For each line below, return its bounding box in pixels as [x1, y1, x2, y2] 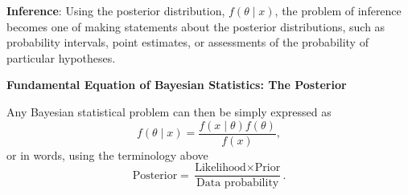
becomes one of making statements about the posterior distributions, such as [6, 18, 385, 35]
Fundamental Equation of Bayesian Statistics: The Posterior [6, 76, 347, 93]
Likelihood [195, 162, 246, 174]
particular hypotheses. [6, 49, 116, 66]
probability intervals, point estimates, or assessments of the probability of [6, 34, 369, 51]
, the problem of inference [274, 2, 402, 18]
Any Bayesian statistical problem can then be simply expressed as [6, 103, 332, 120]
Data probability [196, 177, 279, 189]
